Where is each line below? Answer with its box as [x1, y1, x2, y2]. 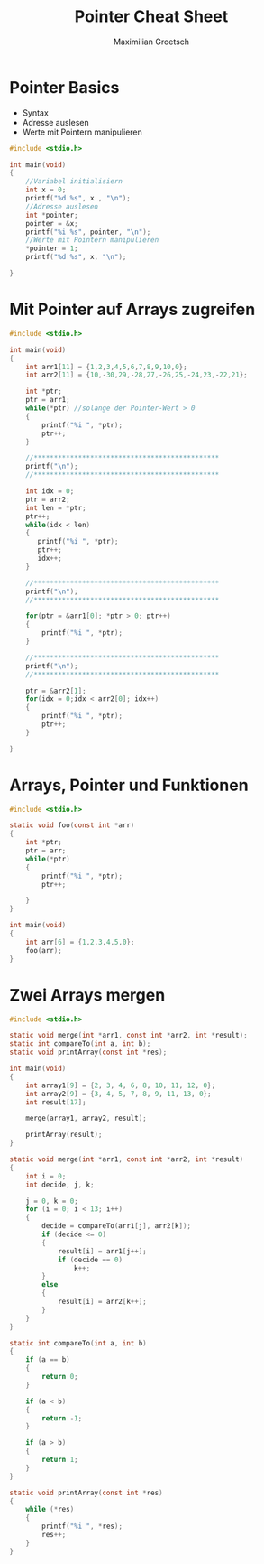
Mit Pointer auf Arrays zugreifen [9, 300, 256, 320]
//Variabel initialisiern [25, 177, 123, 186]
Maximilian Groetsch [113, 36, 190, 47]
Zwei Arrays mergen [9, 984, 166, 1005]
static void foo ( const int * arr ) [9, 821, 135, 830]
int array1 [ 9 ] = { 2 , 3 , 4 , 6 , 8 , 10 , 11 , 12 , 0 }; [25, 1081, 216, 1090]
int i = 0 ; [25, 1171, 67, 1180]
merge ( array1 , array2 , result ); [25, 1113, 147, 1123]
